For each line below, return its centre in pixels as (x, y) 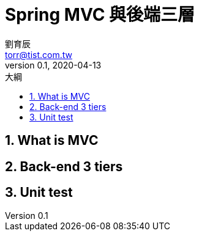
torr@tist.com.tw (39, 54)
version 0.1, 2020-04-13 (53, 65)
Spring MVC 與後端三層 (100, 15)
